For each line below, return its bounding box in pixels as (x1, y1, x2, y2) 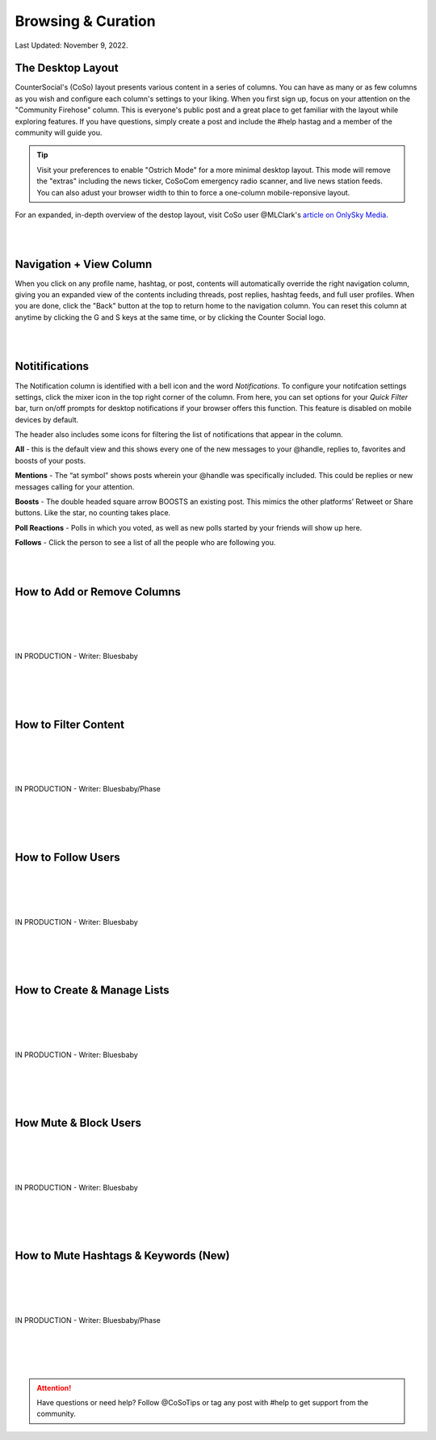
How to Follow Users (15, 850, 120, 864)
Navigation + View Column (15, 257, 153, 271)
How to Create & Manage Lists (15, 983, 170, 997)
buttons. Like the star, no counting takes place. (15, 508, 171, 518)
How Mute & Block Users (15, 1115, 141, 1130)
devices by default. (15, 414, 79, 424)
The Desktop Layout (15, 61, 119, 75)
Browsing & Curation (15, 12, 157, 30)
